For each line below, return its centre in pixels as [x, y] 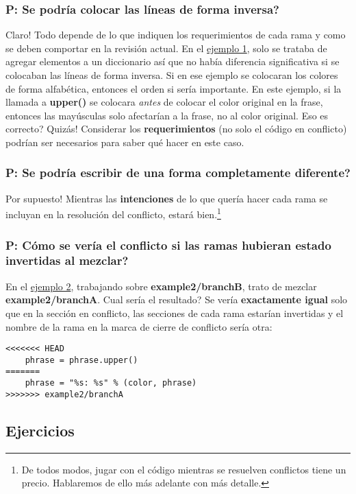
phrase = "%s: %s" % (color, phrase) [111, 383]
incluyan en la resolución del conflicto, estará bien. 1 [113, 213]
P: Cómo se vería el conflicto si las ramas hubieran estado [168, 245]
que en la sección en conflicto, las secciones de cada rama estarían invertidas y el [175, 313]
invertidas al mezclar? [67, 260]
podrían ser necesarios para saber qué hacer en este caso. [125, 142]
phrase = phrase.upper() [81, 360]
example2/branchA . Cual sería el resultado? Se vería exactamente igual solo [177, 299]
